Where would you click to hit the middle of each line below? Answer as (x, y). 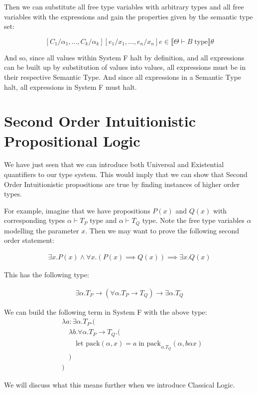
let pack (88, 343)
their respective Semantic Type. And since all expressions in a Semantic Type (123, 77)
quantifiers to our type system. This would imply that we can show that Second (126, 174)
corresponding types (35, 220)
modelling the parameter (42, 230)
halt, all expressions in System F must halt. (70, 87)
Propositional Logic (72, 140)
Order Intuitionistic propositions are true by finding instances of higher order (122, 184)
